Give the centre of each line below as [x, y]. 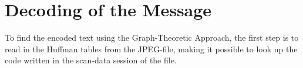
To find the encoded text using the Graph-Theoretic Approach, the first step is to [152, 37]
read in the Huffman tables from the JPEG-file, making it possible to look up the [151, 49]
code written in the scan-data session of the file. [91, 60]
